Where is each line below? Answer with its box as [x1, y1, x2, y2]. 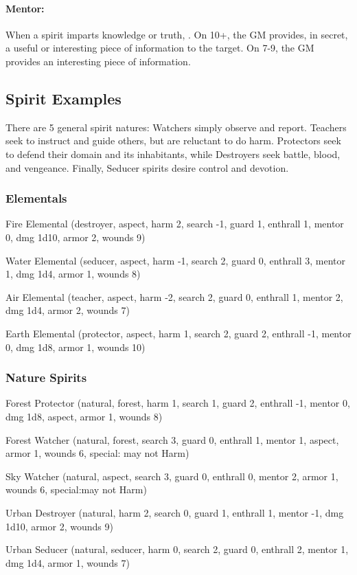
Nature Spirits [5, 369, 87, 386]
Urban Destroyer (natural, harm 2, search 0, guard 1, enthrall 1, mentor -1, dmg [5, 505, 344, 519]
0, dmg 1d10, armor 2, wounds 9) [5, 229, 146, 244]
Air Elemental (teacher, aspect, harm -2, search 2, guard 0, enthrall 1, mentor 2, [5, 289, 343, 304]
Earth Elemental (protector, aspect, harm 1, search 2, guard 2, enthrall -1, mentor [5, 326, 352, 340]
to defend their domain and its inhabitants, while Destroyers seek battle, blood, [5, 146, 341, 161]
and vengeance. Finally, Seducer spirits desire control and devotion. [5, 160, 289, 174]
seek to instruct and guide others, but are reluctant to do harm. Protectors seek [5, 133, 341, 148]
